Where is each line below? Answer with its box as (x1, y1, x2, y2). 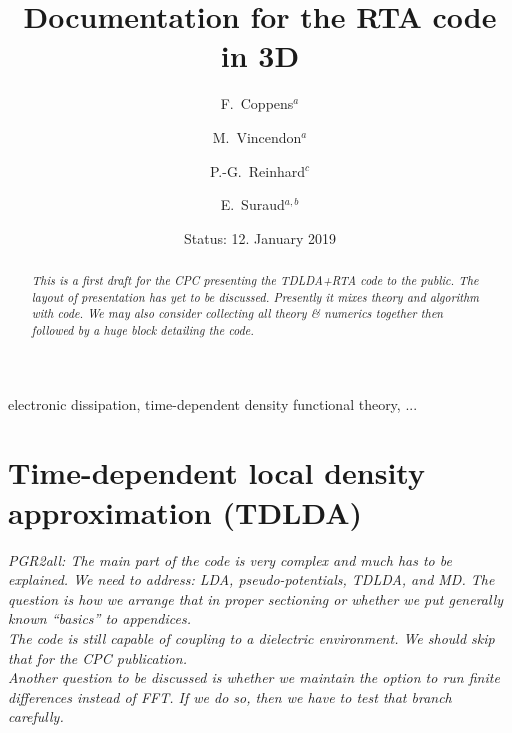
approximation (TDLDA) (8, 491, 363, 532)
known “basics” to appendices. (8, 608, 191, 629)
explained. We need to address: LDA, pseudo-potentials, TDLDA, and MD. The (8, 569, 495, 590)
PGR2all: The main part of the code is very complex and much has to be (8, 549, 452, 570)
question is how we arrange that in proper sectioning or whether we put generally (8, 588, 504, 609)
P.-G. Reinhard (209, 160, 306, 181)
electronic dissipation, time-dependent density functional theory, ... (8, 393, 418, 414)
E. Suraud (220, 194, 285, 215)
